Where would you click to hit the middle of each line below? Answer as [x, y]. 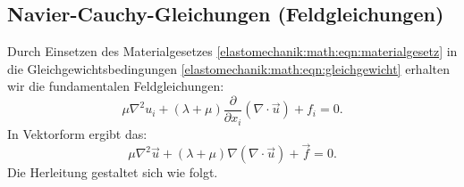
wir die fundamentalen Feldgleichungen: [116, 86]
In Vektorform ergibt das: [77, 133]
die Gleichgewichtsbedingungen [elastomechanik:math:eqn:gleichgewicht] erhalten [228, 68]
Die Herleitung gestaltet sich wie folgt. [113, 172]
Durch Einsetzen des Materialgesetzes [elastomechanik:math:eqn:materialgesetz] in [232, 51]
